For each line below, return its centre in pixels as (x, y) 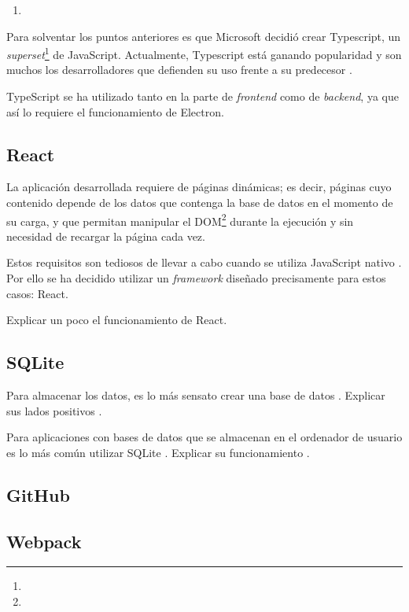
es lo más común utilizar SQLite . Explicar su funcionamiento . (158, 452)
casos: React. (37, 293)
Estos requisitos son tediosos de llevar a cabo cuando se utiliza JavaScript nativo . (204, 262)
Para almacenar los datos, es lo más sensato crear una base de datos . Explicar (196, 395)
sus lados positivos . (54, 410)
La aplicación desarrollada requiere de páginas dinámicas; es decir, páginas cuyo (199, 187)
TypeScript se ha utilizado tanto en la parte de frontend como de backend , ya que (203, 96)
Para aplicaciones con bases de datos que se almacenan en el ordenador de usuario (204, 437)
